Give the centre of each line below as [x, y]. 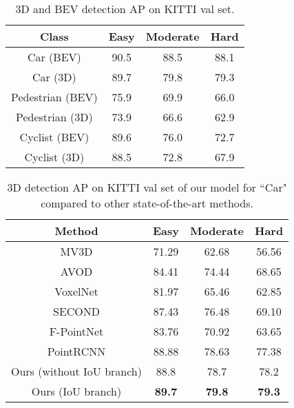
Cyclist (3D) [54, 157]
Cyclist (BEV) [54, 137]
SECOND [76, 311]
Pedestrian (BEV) [54, 97]
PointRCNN [76, 351]
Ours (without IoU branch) [76, 371]
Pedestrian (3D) [54, 117]
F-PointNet [76, 331]
